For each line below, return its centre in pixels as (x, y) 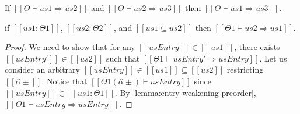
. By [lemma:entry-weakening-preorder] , (185, 92)
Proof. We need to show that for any (70, 47)
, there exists (257, 47)
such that (123, 58)
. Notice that (64, 81)
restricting (245, 70)
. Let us (273, 58)
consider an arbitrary (42, 70)
